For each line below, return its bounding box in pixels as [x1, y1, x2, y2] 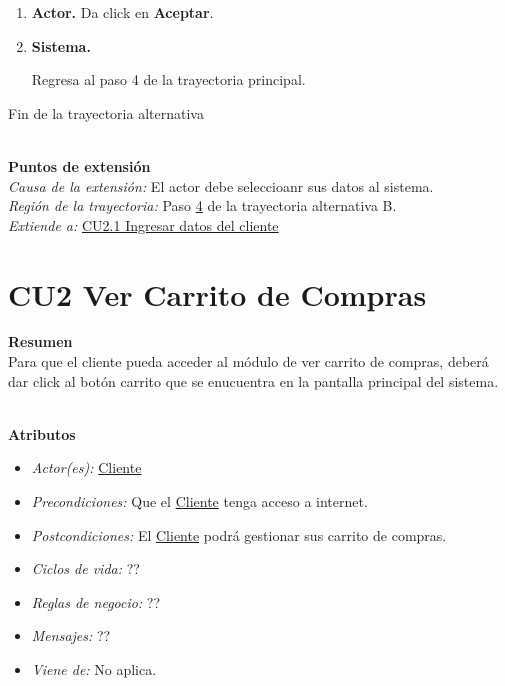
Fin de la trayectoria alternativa [8, 102, 204, 123]
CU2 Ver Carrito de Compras [8, 273, 427, 314]
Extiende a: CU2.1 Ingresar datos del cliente [8, 214, 279, 235]
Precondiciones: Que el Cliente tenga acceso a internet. [31, 491, 368, 512]
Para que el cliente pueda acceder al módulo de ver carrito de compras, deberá [8, 351, 489, 372]
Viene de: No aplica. [31, 659, 157, 679]
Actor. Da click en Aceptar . [31, 2, 214, 22]
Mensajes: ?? [31, 625, 111, 646]
